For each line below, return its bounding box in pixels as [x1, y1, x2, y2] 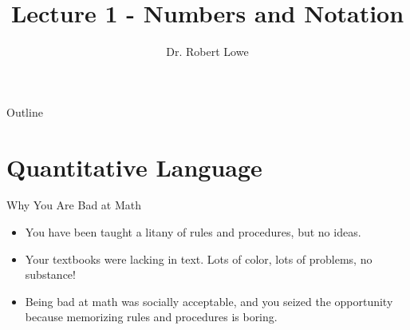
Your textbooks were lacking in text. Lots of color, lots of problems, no [25, 250, 373, 267]
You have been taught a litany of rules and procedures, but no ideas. [25, 224, 361, 241]
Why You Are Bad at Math [6, 197, 142, 213]
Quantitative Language [6, 150, 262, 183]
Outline [6, 103, 43, 120]
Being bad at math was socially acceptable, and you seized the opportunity [25, 292, 393, 309]
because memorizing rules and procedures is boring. [25, 308, 278, 325]
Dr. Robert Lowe [166, 43, 249, 60]
